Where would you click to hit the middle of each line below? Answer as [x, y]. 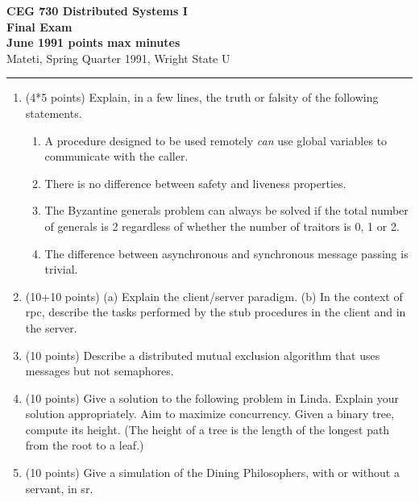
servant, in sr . [59, 488]
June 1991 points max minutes [93, 42]
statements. [54, 113]
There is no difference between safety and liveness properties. [195, 183]
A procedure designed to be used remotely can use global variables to [216, 140]
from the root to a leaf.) [85, 445]
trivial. [61, 269]
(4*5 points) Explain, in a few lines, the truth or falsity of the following [202, 97]
